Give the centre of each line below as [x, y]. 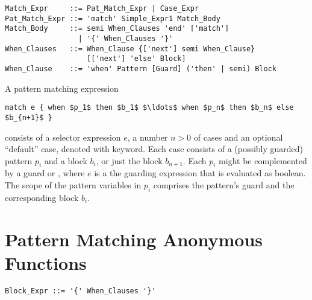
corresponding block [42, 197]
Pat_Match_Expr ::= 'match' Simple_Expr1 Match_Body [113, 18]
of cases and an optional [238, 137]
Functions [46, 262]
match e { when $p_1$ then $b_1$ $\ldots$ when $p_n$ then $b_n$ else [149, 108]
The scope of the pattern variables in [73, 185]
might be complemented [263, 160]
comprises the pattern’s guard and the [224, 185]
